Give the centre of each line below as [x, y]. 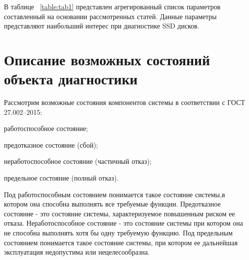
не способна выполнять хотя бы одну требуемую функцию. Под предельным [118, 233]
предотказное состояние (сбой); [51, 144]
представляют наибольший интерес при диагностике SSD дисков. [102, 26]
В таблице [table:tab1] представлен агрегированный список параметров [112, 6]
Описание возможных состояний [107, 59]
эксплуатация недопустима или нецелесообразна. [77, 252]
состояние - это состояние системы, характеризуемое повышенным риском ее [120, 213]
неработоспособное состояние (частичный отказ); [78, 161]
